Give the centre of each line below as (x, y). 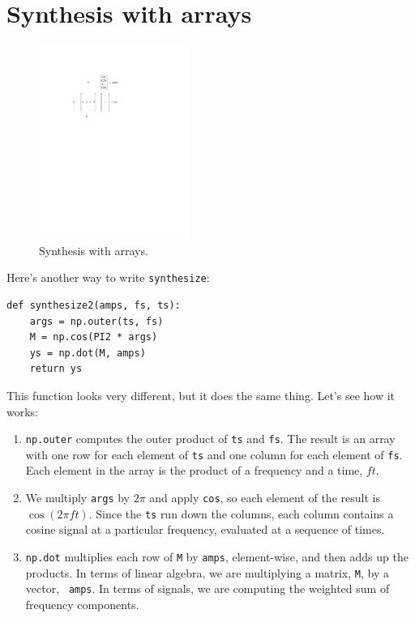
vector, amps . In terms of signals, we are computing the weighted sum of (207, 588)
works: (23, 411)
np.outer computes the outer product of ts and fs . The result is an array (210, 439)
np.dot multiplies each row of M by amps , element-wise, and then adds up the (217, 556)
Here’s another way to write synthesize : (108, 277)
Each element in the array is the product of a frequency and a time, (194, 470)
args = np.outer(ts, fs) (96, 321)
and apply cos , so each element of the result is (265, 498)
